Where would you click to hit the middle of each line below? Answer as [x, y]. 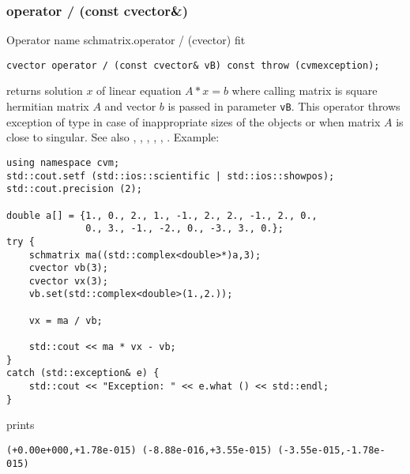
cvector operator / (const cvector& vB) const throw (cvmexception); [193, 65]
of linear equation [139, 90]
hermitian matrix [48, 106]
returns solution [45, 90]
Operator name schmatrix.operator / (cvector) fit [126, 40]
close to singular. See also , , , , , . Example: [113, 137]
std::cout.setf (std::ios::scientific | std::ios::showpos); [171, 176]
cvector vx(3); [68, 281]
